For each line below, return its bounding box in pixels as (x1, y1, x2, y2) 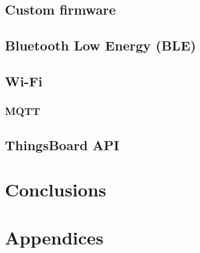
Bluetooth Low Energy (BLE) (5, 36, 196, 55)
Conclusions (5, 177, 106, 202)
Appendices (5, 224, 104, 249)
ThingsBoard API (5, 135, 120, 154)
